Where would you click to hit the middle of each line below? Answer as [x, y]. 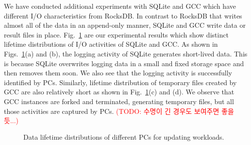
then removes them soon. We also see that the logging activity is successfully [118, 73]
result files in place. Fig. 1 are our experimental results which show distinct [116, 34]
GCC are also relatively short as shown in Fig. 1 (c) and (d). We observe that [119, 92]
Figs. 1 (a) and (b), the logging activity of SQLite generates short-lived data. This [126, 53]
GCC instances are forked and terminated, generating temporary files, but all [119, 101]
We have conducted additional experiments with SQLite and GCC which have [120, 6]
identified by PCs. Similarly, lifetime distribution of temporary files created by [120, 82]
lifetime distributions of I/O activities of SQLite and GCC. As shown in [111, 44]
